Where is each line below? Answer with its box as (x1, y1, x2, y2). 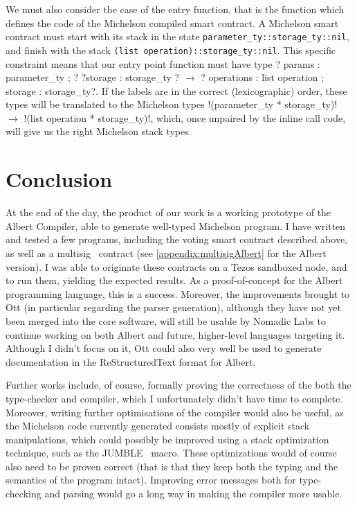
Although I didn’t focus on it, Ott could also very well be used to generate (6, 341, 322, 355)
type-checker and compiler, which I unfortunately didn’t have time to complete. (6, 391, 343, 405)
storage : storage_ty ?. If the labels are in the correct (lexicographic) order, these (6, 83, 347, 98)
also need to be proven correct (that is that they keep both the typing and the (6, 459, 338, 473)
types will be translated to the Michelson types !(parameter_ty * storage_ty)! (6, 97, 338, 112)
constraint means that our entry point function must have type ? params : (6, 56, 320, 71)
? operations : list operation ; (201, 70, 324, 85)
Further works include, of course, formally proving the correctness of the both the (6, 378, 351, 392)
